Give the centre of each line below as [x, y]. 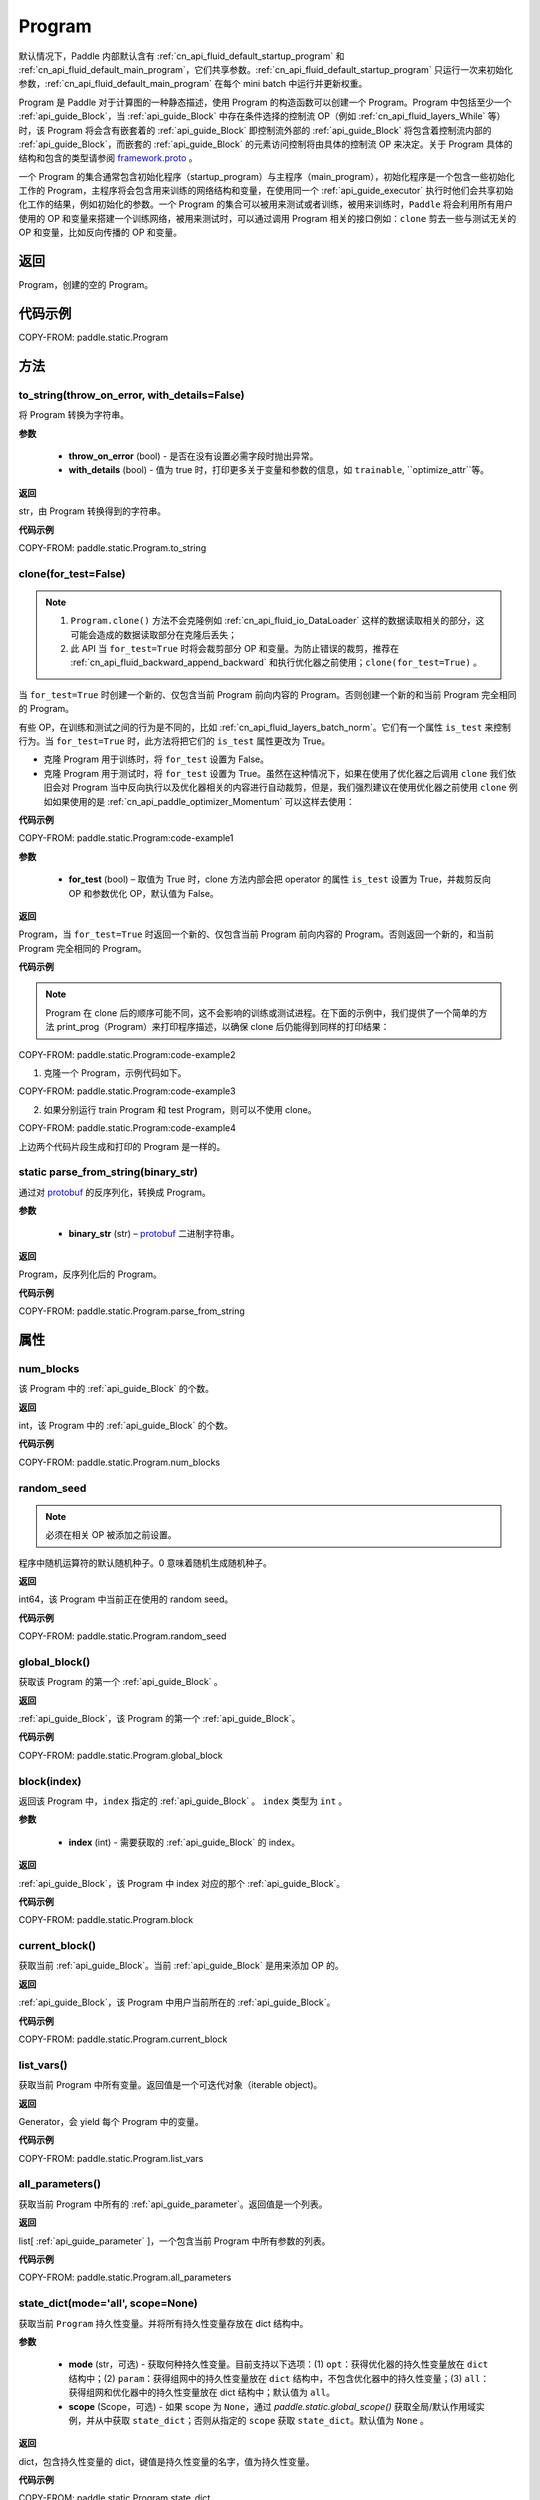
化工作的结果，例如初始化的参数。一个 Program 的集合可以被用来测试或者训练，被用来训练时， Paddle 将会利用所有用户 [266, 204]
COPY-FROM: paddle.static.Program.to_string [112, 547]
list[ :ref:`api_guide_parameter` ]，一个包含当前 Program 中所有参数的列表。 [174, 2241]
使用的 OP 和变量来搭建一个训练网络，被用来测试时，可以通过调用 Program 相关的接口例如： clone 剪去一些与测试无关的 [267, 218]
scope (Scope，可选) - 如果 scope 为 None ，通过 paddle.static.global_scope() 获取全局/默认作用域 [272, 2406]
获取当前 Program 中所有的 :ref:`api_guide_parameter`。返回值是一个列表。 [173, 2204]
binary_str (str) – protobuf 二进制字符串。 [154, 1233]
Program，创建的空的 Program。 [86, 285]
